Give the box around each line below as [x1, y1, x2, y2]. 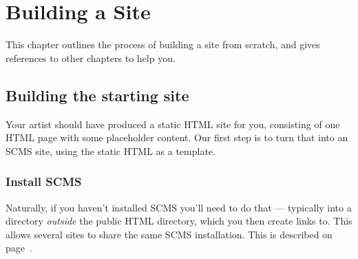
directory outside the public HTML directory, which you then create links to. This [6, 214, 352, 228]
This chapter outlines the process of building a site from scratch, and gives [6, 37, 320, 52]
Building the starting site [6, 84, 189, 105]
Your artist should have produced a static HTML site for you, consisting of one [6, 116, 340, 131]
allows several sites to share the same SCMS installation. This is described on [6, 227, 333, 241]
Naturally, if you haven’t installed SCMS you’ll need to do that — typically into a [6, 200, 352, 214]
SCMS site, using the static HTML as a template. [6, 143, 215, 158]
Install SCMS [6, 173, 82, 190]
